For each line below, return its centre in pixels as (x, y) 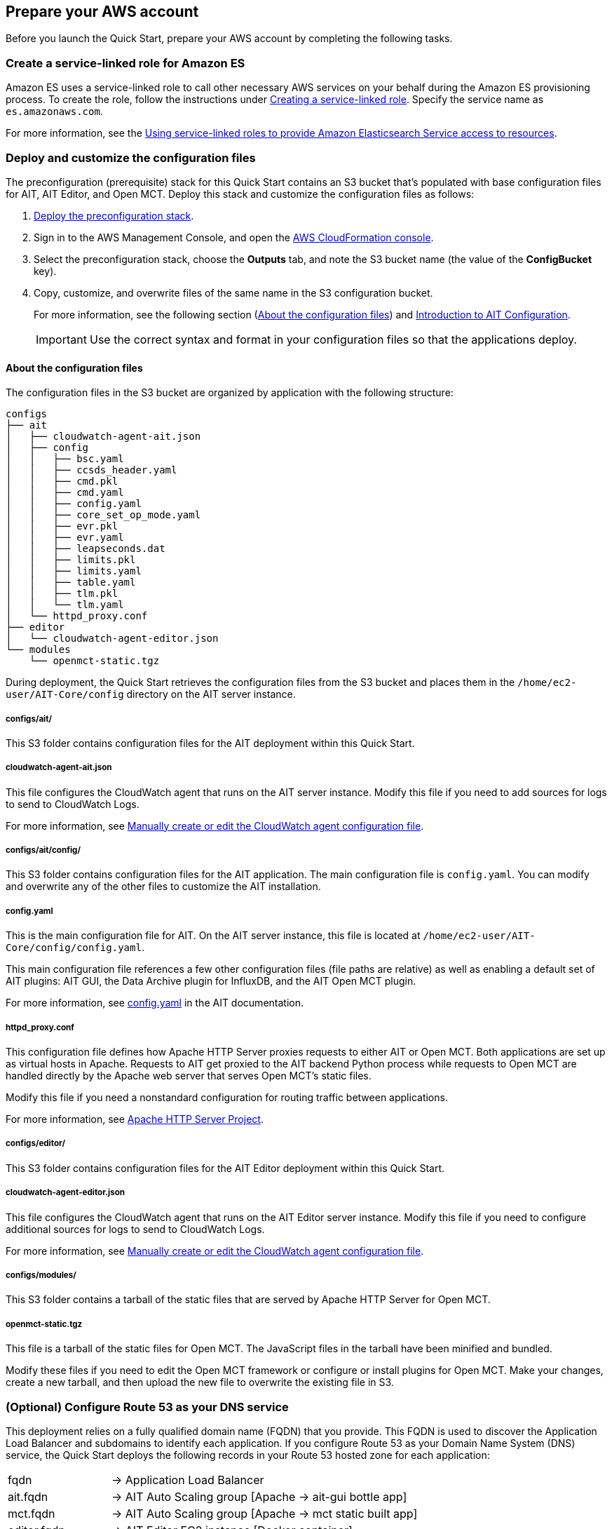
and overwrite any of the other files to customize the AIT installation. (163, 887)
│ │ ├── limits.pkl (71, 560)
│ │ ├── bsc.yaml (65, 459)
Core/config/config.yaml (74, 948)
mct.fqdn (32, 1513)
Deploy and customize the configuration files (131, 157)
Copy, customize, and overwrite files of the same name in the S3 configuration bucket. (233, 292)
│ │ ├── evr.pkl (62, 526)
